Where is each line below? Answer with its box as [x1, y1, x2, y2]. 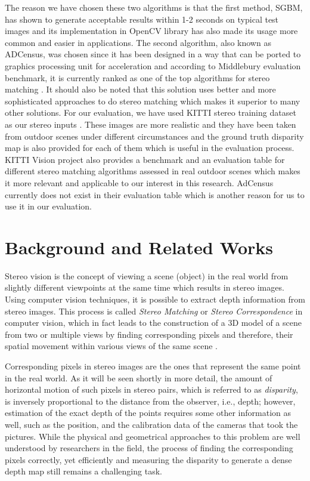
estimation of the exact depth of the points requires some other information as [5, 406, 292, 419]
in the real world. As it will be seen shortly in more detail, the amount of [5, 371, 272, 384]
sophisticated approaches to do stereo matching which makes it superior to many [5, 94, 300, 107]
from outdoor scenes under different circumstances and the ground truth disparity [5, 129, 304, 142]
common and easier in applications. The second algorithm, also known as [5, 36, 271, 48]
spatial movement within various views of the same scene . [5, 340, 218, 352]
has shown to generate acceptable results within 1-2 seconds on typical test [5, 13, 279, 25]
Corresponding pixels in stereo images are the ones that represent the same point [5, 359, 301, 372]
